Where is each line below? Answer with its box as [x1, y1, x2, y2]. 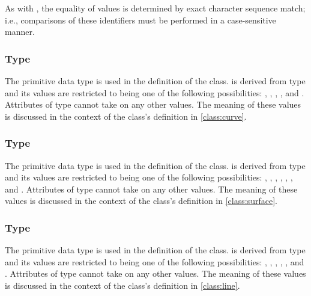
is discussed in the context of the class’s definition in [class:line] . [5, 279, 240, 291]
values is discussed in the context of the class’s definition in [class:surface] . [5, 194, 277, 207]
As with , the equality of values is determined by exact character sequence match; [5, 2, 306, 14]
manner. [5, 25, 35, 38]
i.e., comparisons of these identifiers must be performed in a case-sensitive [5, 13, 276, 26]
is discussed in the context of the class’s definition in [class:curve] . [5, 109, 247, 122]
